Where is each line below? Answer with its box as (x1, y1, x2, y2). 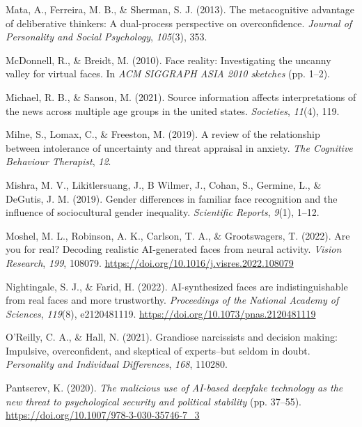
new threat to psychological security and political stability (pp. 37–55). (6, 394, 301, 408)
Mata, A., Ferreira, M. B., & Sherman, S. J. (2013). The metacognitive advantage (6, 2, 354, 16)
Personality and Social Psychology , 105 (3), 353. (6, 29, 207, 44)
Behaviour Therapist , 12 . (6, 154, 111, 169)
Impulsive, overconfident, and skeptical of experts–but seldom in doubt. (6, 343, 310, 357)
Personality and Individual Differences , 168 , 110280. (6, 357, 228, 371)
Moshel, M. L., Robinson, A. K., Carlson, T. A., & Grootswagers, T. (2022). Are (6, 228, 350, 242)
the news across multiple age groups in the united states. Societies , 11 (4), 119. (6, 103, 340, 118)
